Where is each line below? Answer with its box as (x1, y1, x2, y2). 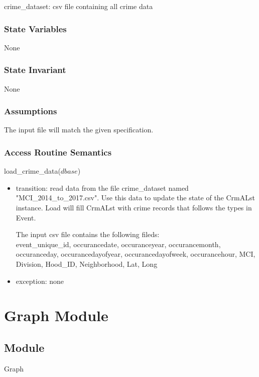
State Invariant (4, 63, 66, 76)
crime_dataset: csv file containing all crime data (4, 1, 153, 11)
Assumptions (4, 105, 57, 117)
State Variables (4, 22, 67, 35)
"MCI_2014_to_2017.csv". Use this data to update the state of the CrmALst (16, 192, 255, 203)
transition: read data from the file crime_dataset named (16, 182, 189, 193)
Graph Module (4, 305, 108, 326)
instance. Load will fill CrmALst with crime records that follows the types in (16, 202, 252, 213)
